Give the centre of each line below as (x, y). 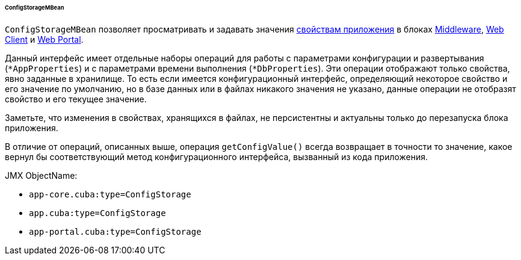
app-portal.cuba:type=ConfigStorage (115, 231)
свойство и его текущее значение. (76, 99)
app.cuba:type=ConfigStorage (97, 213)
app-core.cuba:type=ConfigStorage (110, 194)
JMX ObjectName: (41, 175)
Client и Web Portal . (44, 39)
